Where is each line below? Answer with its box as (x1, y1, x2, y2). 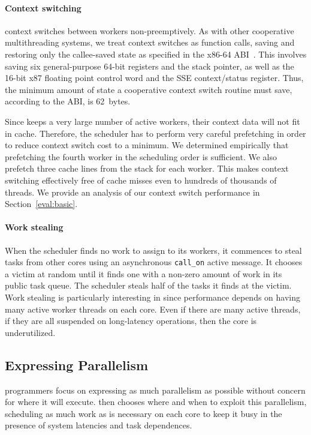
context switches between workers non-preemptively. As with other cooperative (5, 24, 294, 37)
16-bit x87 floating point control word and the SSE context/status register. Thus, (5, 71, 304, 84)
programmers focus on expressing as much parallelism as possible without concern (5, 383, 306, 396)
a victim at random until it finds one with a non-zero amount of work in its (5, 267, 282, 280)
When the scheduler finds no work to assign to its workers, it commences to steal (5, 244, 302, 256)
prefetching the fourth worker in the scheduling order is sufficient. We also (5, 150, 277, 163)
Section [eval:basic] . (5, 197, 78, 210)
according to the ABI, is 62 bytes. (5, 95, 131, 107)
